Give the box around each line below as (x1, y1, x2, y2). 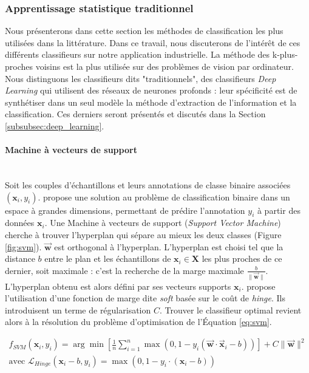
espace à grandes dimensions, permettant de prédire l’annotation (5, 204, 245, 216)
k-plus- (272, 48, 298, 61)
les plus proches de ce (202, 252, 282, 265)
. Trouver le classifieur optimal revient (159, 303, 302, 316)
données (5, 216, 35, 229)
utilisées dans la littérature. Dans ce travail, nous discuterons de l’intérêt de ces (5, 36, 301, 49)
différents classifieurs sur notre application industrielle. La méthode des (5, 48, 270, 61)
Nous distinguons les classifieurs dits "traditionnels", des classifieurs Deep (5, 72, 276, 84)
